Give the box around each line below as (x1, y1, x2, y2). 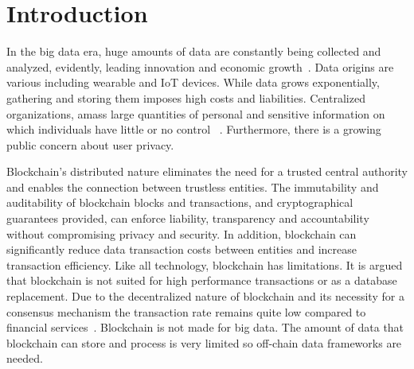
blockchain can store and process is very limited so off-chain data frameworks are (6, 334, 402, 351)
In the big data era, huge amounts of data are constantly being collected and (6, 43, 381, 60)
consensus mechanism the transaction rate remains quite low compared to (6, 303, 366, 320)
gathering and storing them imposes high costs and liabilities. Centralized (6, 89, 365, 106)
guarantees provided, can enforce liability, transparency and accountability (6, 210, 369, 227)
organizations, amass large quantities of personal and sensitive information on (6, 105, 385, 122)
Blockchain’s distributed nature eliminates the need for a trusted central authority (6, 163, 408, 180)
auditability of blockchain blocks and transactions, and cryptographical (6, 194, 353, 211)
